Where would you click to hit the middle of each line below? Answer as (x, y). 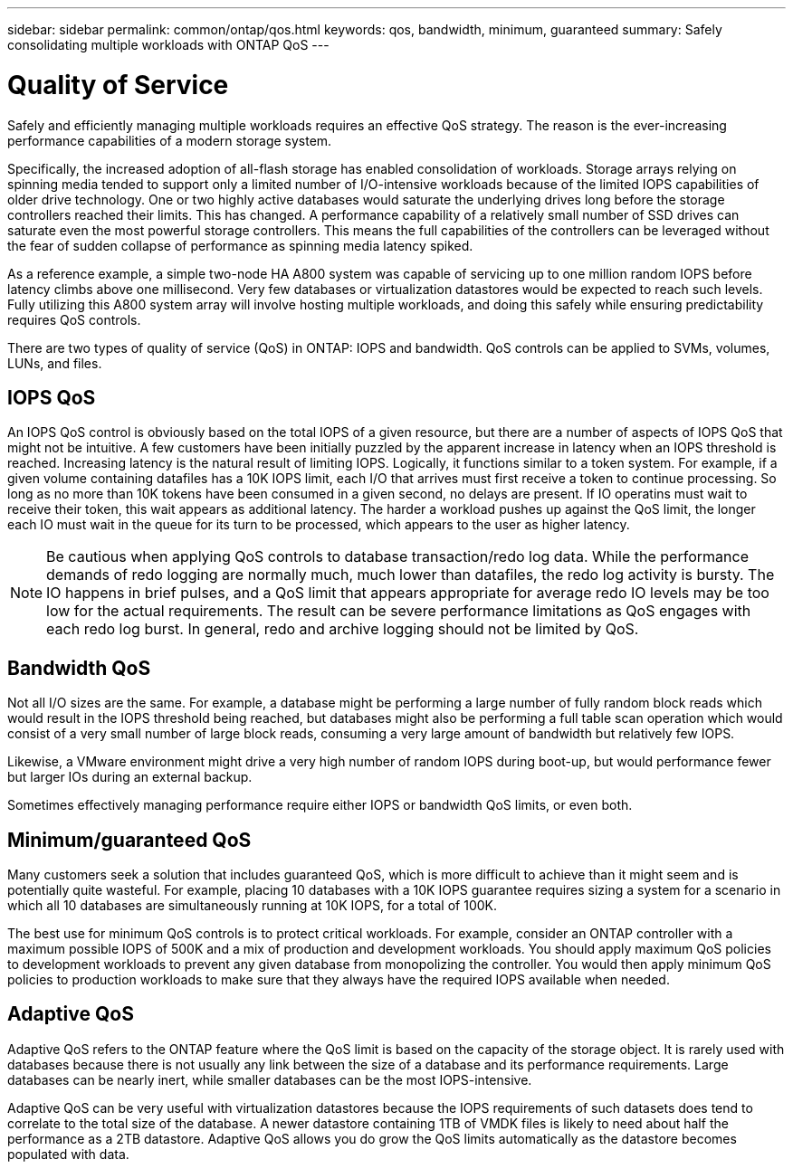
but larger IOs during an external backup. (130, 777)
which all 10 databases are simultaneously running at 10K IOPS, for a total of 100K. (253, 906)
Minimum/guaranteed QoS (129, 840)
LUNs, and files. (55, 363)
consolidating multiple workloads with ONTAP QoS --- (168, 45)
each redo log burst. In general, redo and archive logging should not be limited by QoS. (343, 629)
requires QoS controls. (74, 319)
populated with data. (68, 1154)
